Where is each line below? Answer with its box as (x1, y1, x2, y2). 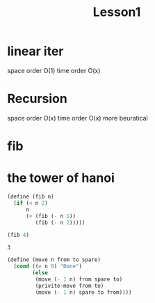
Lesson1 (92, 4, 141, 20)
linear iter (7, 43, 64, 59)
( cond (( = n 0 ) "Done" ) (13, 263, 82, 270)
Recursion (7, 91, 67, 107)
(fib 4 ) (7, 231, 30, 239)
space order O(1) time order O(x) (7, 66, 101, 75)
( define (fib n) (7, 193, 54, 200)
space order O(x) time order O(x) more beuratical (7, 114, 148, 122)
